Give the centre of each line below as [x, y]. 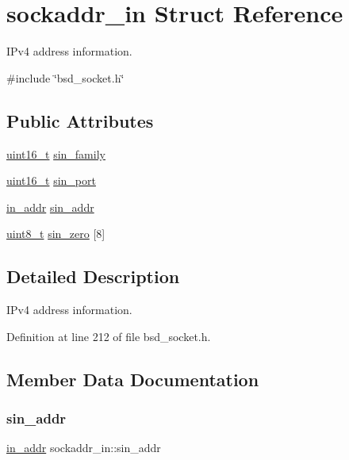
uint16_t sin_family [56, 153]
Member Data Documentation [133, 379]
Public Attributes [80, 120]
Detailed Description [93, 276]
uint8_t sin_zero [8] [56, 234]
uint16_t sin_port [51, 180]
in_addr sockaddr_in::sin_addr [84, 448]
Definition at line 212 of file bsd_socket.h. [109, 336]
